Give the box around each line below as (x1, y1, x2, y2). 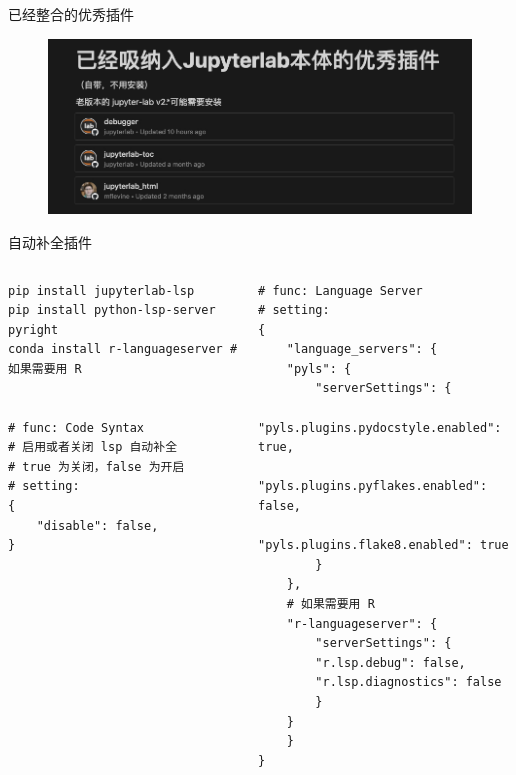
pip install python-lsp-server (8, 303, 216, 318)
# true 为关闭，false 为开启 (8, 459, 185, 474)
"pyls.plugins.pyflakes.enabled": (258, 479, 488, 494)
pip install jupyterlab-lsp (8, 283, 195, 298)
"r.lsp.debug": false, (315, 655, 466, 670)
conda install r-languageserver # (8, 342, 238, 357)
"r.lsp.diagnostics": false (315, 675, 502, 690)
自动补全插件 (8, 231, 92, 252)
